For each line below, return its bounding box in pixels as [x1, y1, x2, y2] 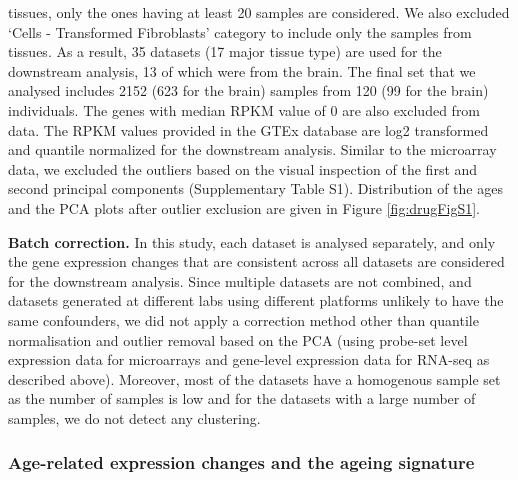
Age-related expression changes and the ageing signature [8, 450, 475, 475]
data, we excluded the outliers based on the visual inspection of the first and [8, 158, 478, 179]
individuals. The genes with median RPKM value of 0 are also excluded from [8, 99, 481, 120]
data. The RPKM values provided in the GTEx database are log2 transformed [8, 119, 489, 140]
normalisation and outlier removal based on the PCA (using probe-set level [8, 329, 468, 350]
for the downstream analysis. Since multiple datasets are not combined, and [8, 270, 472, 291]
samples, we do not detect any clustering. [8, 407, 261, 428]
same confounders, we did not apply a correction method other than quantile [8, 309, 479, 330]
